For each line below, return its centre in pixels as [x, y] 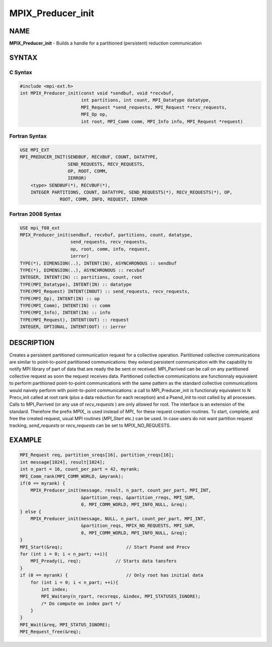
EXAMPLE [25, 440]
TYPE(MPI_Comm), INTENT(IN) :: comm [65, 305]
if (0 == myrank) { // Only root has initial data [112, 575]
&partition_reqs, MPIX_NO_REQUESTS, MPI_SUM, [138, 526]
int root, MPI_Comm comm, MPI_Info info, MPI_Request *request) [162, 121]
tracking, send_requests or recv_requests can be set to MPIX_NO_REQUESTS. [90, 426]
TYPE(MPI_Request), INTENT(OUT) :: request [75, 320]
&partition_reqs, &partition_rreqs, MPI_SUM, [138, 497]
